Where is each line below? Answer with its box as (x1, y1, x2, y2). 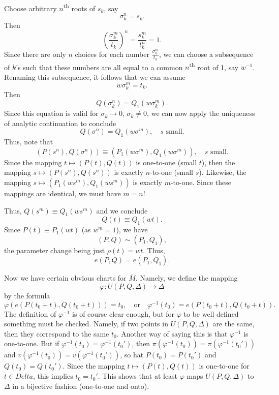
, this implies (33, 371, 73, 381)
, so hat (120, 349, 144, 360)
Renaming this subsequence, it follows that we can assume (4, 72, 185, 82)
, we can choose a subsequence (159, 48, 254, 59)
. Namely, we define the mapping (135, 272, 238, 283)
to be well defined (183, 308, 239, 319)
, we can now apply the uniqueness (147, 108, 255, 118)
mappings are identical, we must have (4, 188, 121, 199)
